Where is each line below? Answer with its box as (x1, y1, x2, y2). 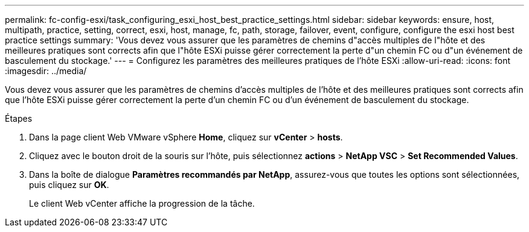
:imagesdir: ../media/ (5, 66, 87, 76)
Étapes (5, 113, 33, 124)
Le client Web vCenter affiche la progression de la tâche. (29, 198, 255, 208)
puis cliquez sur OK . (29, 180, 109, 190)
